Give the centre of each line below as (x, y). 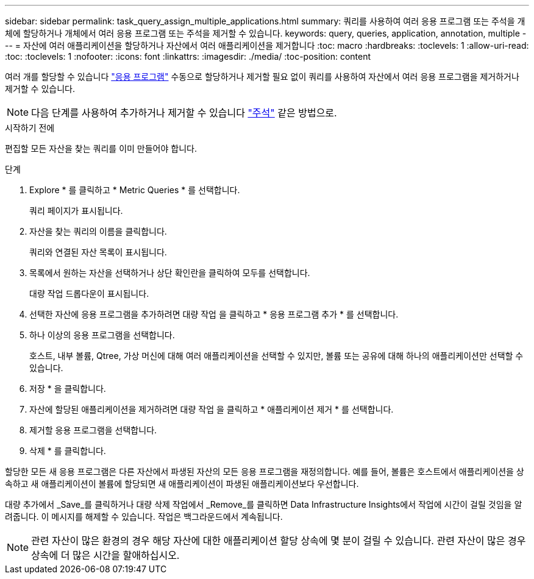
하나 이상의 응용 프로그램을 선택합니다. (102, 335)
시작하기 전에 (30, 128)
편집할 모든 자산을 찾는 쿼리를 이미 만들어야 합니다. (101, 148)
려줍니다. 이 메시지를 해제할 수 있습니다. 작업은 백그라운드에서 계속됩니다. (144, 517)
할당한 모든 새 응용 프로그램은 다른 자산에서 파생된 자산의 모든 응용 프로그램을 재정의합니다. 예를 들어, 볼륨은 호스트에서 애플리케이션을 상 (265, 471)
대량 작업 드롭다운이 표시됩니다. (89, 293)
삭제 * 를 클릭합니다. (68, 451)
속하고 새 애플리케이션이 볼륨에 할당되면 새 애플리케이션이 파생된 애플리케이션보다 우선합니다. (182, 484)
